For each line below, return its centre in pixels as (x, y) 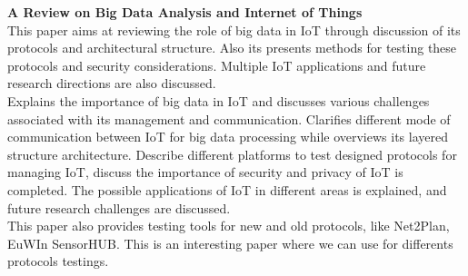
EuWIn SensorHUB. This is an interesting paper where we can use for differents (230, 243)
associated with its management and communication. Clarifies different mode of (229, 118)
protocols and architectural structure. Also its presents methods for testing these (232, 48)
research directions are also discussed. (112, 83)
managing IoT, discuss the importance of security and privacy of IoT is (205, 172)
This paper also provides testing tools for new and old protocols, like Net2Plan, (229, 226)
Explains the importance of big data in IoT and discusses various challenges (219, 100)
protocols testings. (58, 261)
